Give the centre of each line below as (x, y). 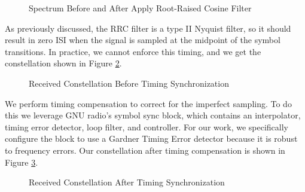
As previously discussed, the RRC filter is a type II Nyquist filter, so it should (148, 28)
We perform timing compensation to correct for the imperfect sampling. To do (148, 103)
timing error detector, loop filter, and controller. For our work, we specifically (147, 127)
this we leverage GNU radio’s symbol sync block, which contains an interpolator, (153, 115)
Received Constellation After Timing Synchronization (127, 182)
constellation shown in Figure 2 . (63, 63)
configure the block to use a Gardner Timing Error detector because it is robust (151, 138)
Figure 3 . (22, 162)
